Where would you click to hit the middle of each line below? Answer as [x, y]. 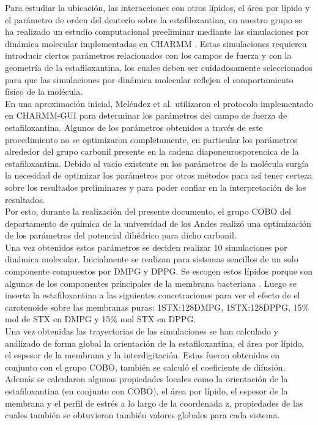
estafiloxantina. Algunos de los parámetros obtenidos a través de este [134, 127]
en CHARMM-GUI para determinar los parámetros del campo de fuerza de [146, 115]
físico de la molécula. [44, 91]
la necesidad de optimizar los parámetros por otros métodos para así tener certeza [159, 175]
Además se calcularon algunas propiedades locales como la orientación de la [146, 379]
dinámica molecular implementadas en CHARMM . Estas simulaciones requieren [156, 43]
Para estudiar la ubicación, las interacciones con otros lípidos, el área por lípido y [157, 7]
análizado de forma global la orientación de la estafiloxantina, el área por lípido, [155, 343]
